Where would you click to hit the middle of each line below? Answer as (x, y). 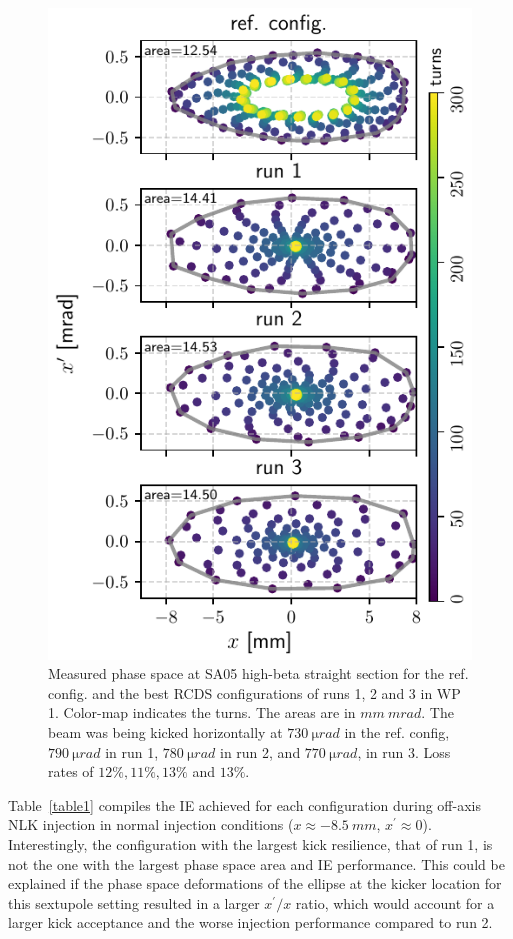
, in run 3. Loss (404, 751)
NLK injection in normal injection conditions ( (151, 824)
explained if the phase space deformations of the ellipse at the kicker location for (255, 883)
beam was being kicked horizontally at (165, 732)
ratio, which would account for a (395, 902)
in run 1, (132, 751)
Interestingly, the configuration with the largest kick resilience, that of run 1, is (250, 843)
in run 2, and (260, 751)
